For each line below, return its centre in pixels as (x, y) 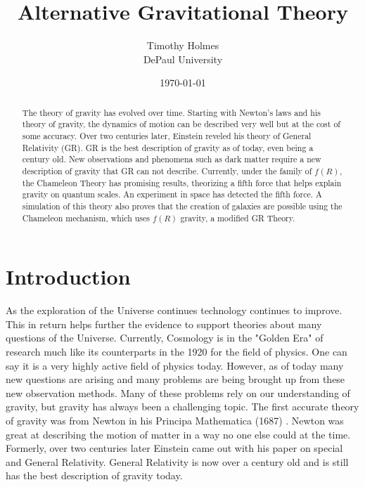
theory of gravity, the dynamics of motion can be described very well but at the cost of (181, 124)
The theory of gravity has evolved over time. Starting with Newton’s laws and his (171, 112)
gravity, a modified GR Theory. (238, 217)
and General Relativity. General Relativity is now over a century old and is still (177, 461)
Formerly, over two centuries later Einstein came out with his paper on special (174, 448)
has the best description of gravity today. (94, 475)
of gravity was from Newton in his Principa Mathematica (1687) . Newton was (175, 420)
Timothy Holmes (183, 45)
